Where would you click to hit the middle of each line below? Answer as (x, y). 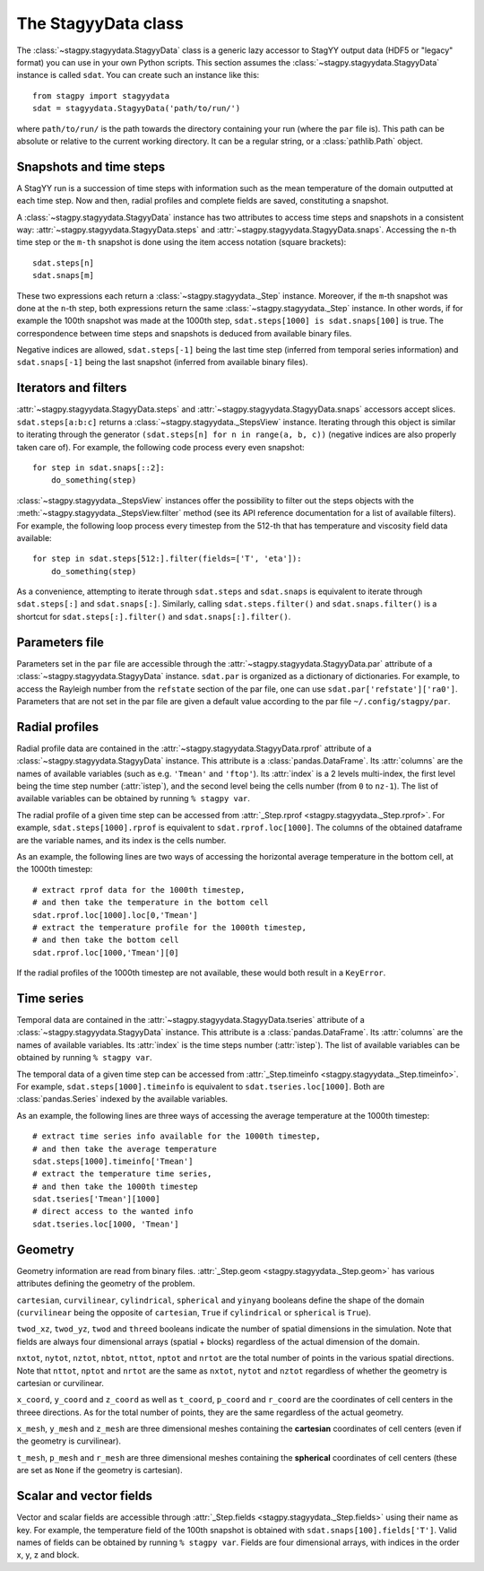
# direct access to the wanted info (113, 1212)
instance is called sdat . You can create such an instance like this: (138, 75)
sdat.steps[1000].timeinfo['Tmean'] (113, 1161)
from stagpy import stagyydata (101, 96)
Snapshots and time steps (91, 166)
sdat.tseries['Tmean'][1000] (96, 1199)
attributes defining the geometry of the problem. (106, 1284)
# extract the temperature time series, (122, 1174)
